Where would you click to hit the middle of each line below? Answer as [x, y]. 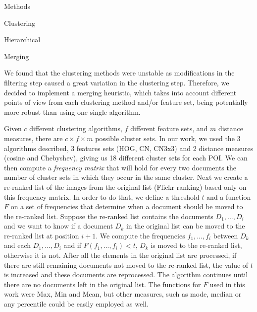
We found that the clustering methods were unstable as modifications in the [119, 73]
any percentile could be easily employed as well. [76, 304]
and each [18, 245]
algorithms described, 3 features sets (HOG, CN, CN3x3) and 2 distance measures [129, 148]
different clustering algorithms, [76, 128]
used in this [227, 284]
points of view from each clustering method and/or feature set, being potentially [126, 102]
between [226, 235]
